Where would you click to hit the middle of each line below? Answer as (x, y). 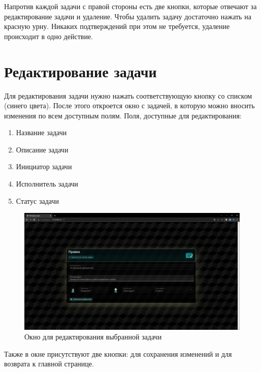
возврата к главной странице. (49, 364)
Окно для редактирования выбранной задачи (93, 337)
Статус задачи (37, 200)
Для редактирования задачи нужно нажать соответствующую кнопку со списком (128, 95)
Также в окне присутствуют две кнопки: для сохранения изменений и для (118, 353)
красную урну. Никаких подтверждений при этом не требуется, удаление (117, 26)
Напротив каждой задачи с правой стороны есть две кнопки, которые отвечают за (130, 6)
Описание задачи (42, 149)
